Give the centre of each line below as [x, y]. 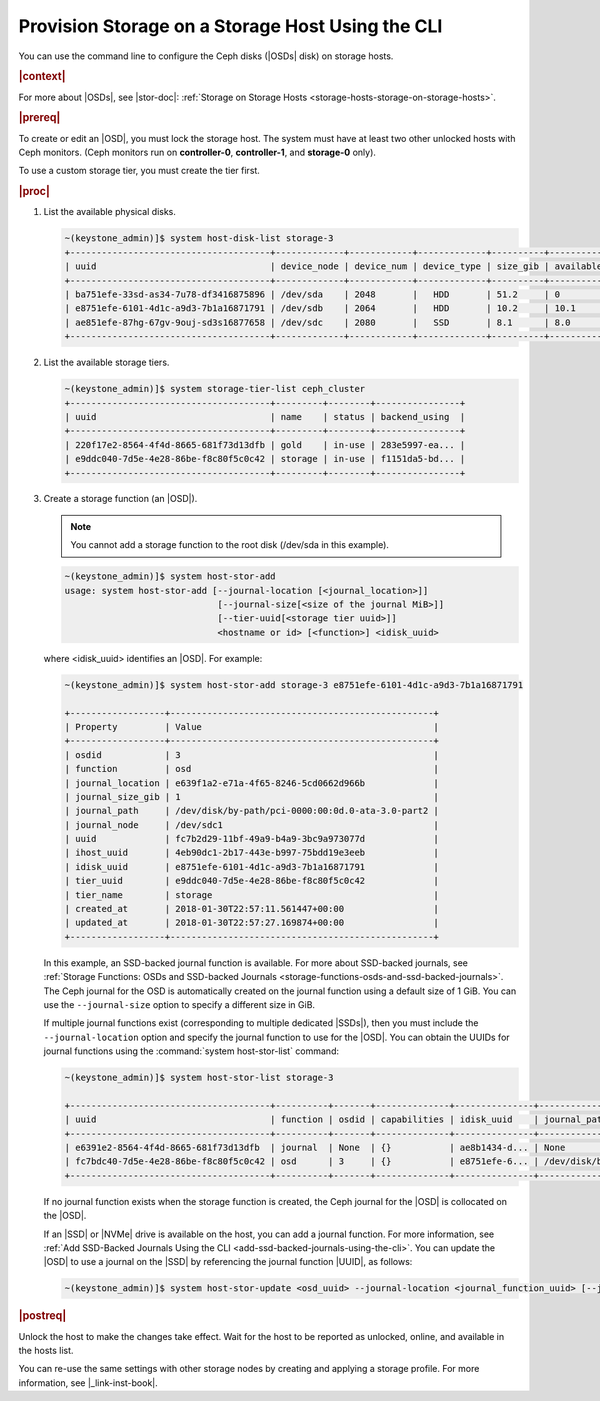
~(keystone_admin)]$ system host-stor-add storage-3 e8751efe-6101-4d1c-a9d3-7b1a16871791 [294, 684]
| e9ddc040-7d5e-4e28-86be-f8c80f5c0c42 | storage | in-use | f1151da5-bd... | [265, 459]
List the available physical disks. [110, 212]
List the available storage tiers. [106, 362]
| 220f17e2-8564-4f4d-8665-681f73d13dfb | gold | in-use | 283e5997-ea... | [265, 444]
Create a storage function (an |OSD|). [120, 499]
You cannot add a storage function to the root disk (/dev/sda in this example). [230, 545]
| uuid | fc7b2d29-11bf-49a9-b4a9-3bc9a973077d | [252, 839]
